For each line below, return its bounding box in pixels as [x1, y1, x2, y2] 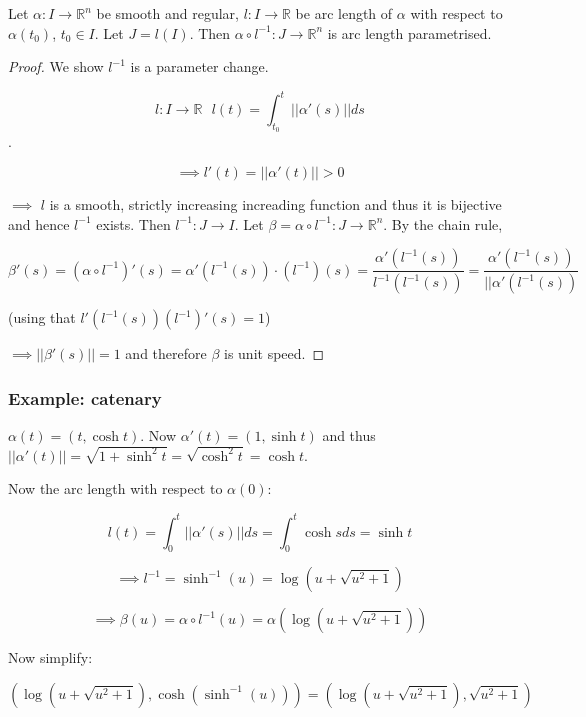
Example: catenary [8, 385, 162, 410]
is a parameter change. [130, 56, 269, 77]
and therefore [125, 343, 207, 364]
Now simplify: [8, 647, 93, 668]
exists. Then [96, 213, 171, 234]
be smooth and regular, [96, 3, 239, 23]
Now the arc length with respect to [8, 478, 223, 499]
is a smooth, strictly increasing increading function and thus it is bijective [49, 194, 502, 215]
